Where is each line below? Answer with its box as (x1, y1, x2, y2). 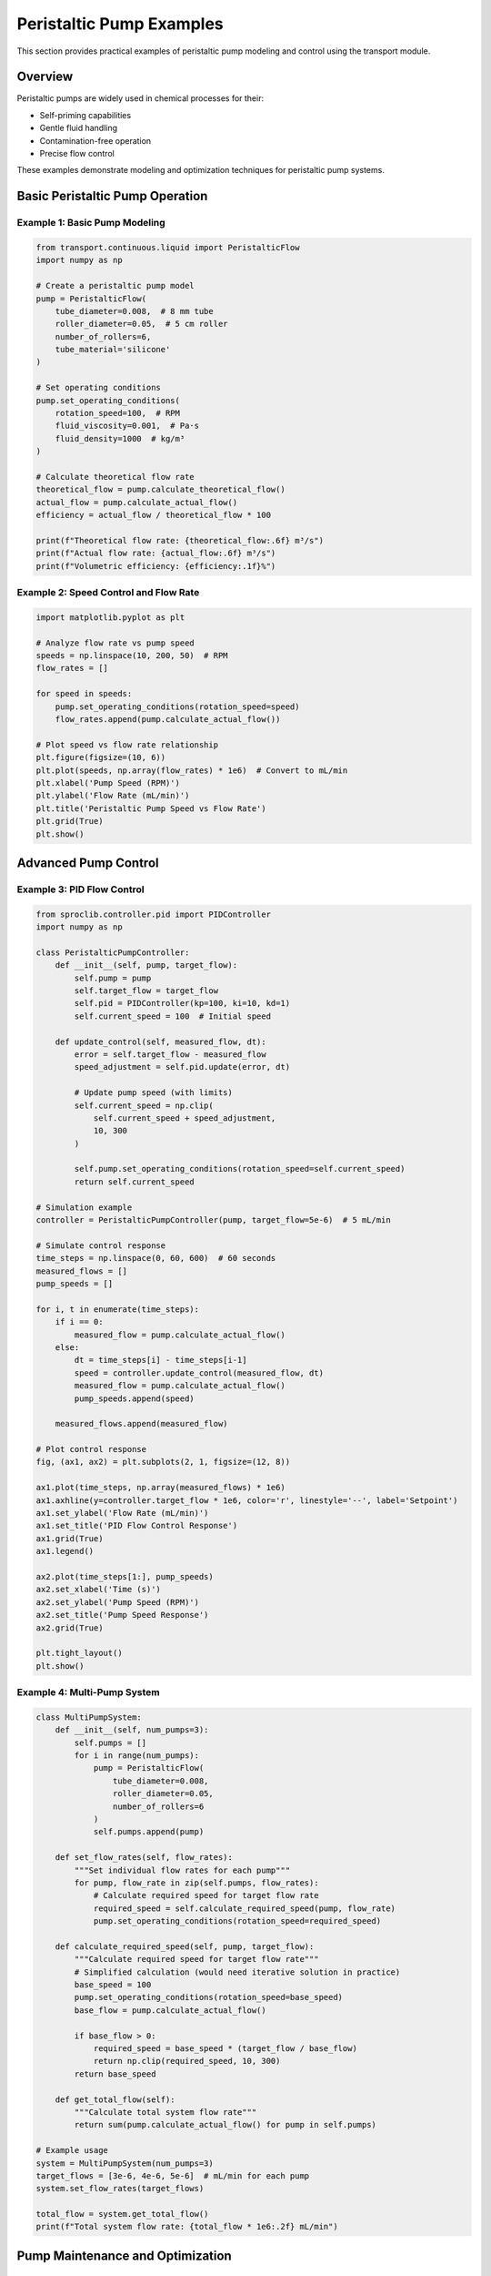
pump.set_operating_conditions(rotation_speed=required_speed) (93, 1916, 382, 1926)
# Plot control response (35, 1444, 147, 1455)
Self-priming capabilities (39, 109, 132, 120)
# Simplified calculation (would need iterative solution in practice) (74, 1966, 401, 1977)
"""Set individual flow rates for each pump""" (74, 1864, 291, 1875)
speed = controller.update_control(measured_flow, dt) (74, 1367, 325, 1378)
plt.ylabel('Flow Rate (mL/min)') (35, 790, 190, 801)
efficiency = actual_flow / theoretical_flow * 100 (35, 510, 272, 521)
